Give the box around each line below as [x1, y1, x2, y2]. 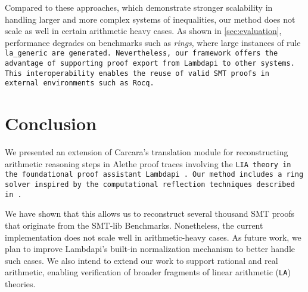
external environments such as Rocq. [5, 79, 154, 88]
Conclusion [5, 111, 97, 136]
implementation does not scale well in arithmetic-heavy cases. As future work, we [5, 230, 301, 243]
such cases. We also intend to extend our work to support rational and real [5, 254, 278, 266]
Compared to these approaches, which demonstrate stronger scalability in [5, 1, 273, 13]
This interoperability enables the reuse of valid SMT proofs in [5, 69, 269, 78]
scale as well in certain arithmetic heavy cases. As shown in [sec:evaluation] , [5, 24, 282, 37]
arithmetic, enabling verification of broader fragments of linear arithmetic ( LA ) [5, 266, 291, 278]
